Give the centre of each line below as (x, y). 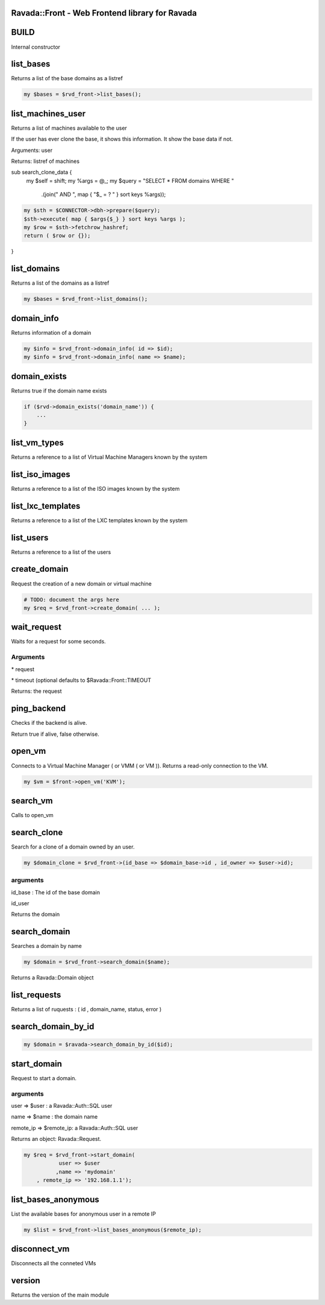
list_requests (36, 995)
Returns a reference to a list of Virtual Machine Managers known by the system (109, 457)
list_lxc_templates (46, 506)
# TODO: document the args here (72, 599)
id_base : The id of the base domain (56, 892)
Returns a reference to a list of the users (61, 552)
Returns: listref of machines (45, 161)
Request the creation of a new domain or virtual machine (81, 583)
